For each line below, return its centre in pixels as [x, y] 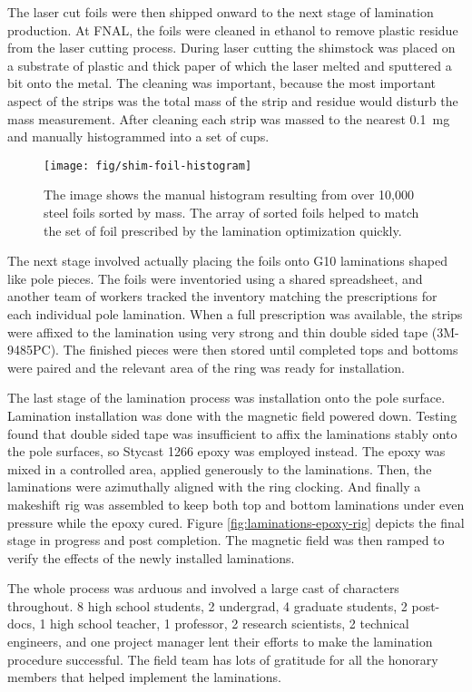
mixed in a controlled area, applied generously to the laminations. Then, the [220, 468]
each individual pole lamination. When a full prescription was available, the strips [235, 313]
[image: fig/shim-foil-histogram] [148, 166]
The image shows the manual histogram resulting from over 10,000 [229, 195]
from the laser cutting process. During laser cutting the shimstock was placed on [231, 48]
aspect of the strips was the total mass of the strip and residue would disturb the [233, 100]
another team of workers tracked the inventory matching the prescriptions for [222, 296]
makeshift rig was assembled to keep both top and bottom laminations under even [236, 504]
